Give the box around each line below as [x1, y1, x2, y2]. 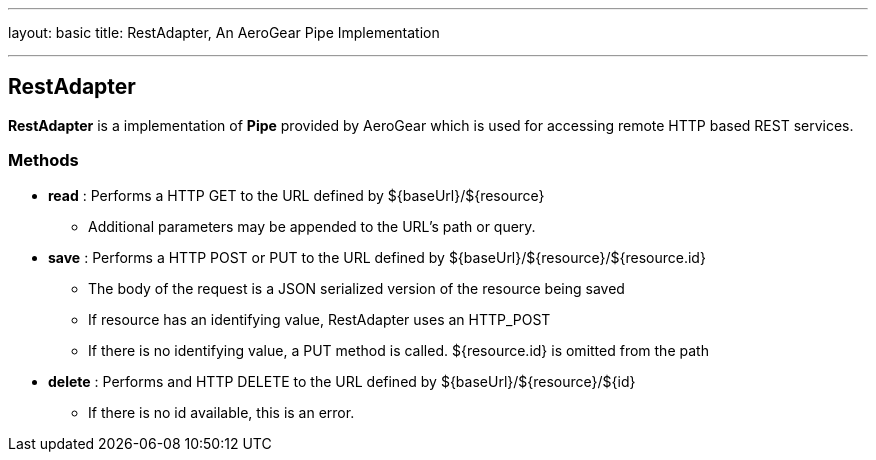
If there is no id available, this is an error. [88, 403, 355, 421]
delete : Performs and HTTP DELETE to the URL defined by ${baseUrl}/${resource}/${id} [48, 372, 636, 390]
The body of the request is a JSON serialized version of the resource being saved [88, 279, 625, 297]
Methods [8, 150, 79, 171]
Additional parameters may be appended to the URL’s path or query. [88, 217, 536, 235]
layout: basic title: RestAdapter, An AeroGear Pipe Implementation [8, 24, 440, 41]
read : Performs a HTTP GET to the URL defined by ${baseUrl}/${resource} [48, 186, 545, 204]
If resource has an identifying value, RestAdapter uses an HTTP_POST [88, 310, 551, 328]
